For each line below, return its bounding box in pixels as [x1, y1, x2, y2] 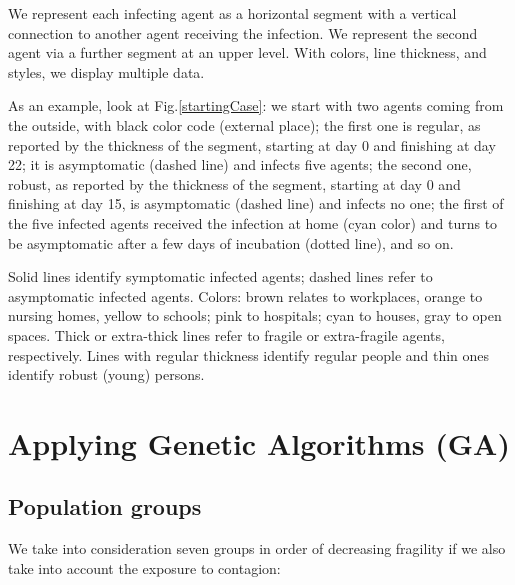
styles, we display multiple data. [8, 61, 205, 82]
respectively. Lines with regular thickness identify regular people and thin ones [8, 344, 490, 365]
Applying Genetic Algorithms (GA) [8, 422, 510, 463]
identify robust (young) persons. [8, 364, 205, 385]
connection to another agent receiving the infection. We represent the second [8, 22, 478, 43]
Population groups [8, 491, 202, 522]
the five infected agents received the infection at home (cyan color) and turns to [8, 212, 498, 233]
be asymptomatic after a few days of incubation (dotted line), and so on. [8, 232, 454, 253]
